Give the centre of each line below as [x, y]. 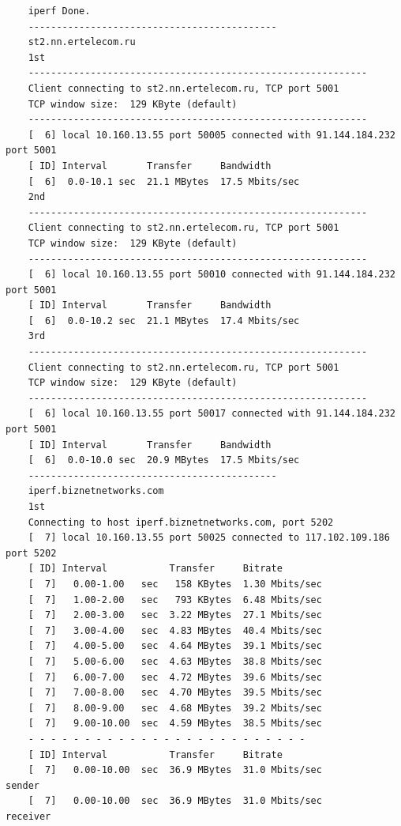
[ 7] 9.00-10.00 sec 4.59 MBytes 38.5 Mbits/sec [175, 724]
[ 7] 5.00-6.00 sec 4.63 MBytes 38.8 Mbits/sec [175, 661]
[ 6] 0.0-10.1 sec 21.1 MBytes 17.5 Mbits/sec [164, 181]
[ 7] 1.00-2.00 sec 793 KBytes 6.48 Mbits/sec [175, 600]
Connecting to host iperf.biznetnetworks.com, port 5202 [181, 522]
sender [22, 785]
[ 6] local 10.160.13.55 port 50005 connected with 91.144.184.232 [212, 135]
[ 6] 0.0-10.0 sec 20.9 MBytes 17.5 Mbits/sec [164, 460]
